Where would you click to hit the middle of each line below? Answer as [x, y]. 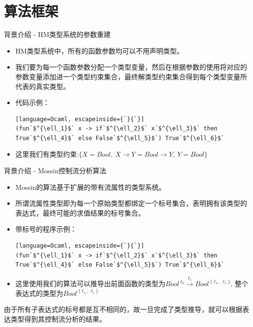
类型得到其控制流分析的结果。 [58, 318]
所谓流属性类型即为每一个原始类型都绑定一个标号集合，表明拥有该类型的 [131, 203]
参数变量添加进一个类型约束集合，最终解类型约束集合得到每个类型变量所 [131, 76]
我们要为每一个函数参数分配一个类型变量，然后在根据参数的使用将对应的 [131, 67]
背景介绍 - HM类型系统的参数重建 [57, 34]
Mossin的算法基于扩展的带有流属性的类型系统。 [90, 187]
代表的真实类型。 [43, 86]
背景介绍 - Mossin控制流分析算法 [55, 171]
